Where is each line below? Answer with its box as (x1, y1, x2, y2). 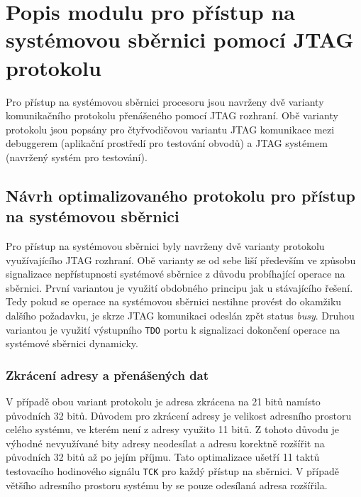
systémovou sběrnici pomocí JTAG (6, 25, 354, 54)
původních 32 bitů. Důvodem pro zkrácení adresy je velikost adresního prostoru (6, 408, 352, 422)
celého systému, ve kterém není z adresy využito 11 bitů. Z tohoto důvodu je (6, 422, 340, 437)
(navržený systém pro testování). (6, 149, 148, 164)
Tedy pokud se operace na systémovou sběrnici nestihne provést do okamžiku (6, 294, 342, 309)
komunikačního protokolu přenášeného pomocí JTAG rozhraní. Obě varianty (6, 108, 338, 123)
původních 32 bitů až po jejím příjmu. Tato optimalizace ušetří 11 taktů (6, 449, 320, 464)
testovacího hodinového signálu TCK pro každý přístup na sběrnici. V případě (6, 464, 340, 479)
